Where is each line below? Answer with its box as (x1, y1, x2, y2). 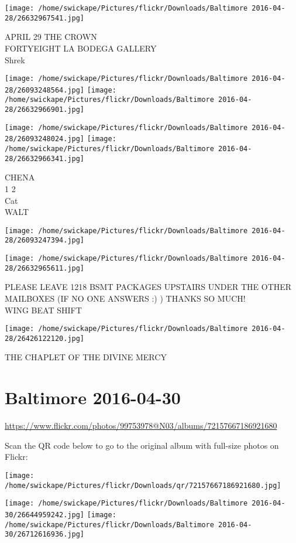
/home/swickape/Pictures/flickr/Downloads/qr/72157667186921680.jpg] (5, 481, 281, 490)
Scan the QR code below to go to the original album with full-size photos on (5, 439, 279, 451)
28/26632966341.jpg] (5, 154, 85, 163)
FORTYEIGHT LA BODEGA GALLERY (5, 42, 157, 54)
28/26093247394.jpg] (5, 236, 85, 245)
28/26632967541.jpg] (5, 13, 85, 22)
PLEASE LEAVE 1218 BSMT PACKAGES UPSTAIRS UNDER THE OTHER (5, 281, 292, 293)
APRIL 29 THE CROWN (5, 30, 97, 43)
